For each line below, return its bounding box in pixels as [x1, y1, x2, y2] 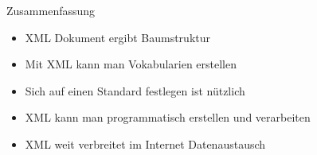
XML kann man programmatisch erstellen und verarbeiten [25, 109, 311, 126]
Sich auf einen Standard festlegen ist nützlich [25, 82, 245, 99]
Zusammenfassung [6, 2, 96, 18]
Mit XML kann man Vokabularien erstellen [25, 56, 237, 72]
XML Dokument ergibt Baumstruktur [25, 29, 210, 45]
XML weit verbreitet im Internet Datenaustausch [25, 135, 266, 152]
